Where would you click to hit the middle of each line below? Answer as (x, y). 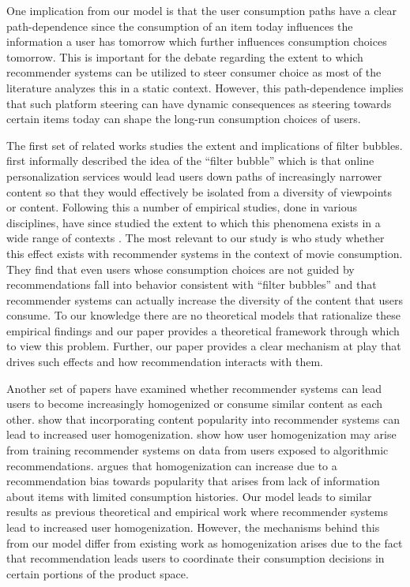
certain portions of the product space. (98, 573)
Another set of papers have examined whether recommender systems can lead (194, 388)
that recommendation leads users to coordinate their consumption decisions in (196, 558)
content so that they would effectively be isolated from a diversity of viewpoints (199, 191)
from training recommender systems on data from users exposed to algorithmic (197, 450)
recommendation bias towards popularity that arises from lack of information (193, 481)
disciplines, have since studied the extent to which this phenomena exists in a (194, 222)
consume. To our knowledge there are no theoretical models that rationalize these (203, 315)
